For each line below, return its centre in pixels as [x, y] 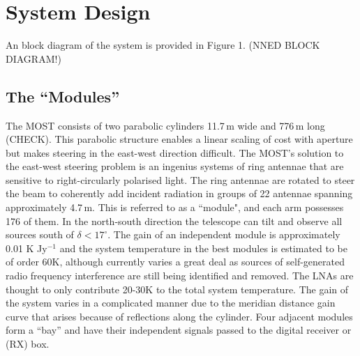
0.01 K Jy [27, 248]
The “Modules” [63, 96]
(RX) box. [28, 344]
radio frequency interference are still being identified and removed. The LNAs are [180, 276]
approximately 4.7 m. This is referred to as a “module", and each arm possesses [175, 207]
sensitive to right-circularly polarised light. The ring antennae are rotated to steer [180, 179]
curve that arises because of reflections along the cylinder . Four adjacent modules [179, 316]
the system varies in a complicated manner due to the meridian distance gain [171, 303]
